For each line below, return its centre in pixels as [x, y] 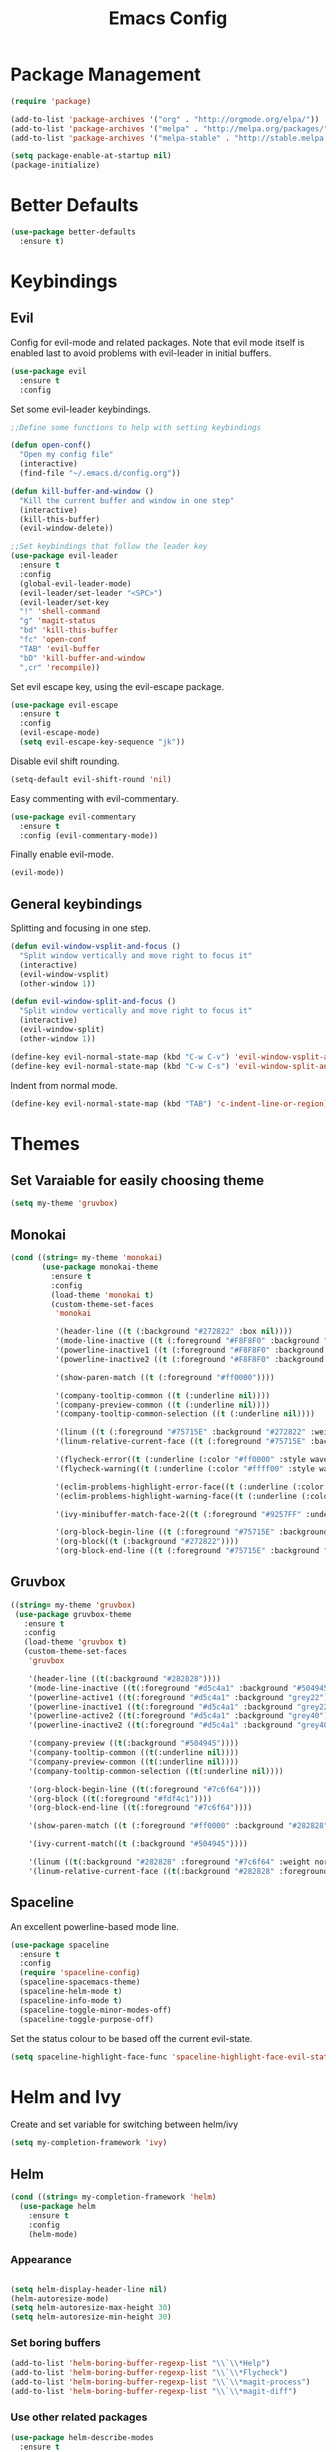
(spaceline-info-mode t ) [71, 2000]
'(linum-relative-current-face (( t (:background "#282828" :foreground [178, 1871]
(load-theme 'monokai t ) [102, 1295]
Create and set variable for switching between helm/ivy [124, 2124]
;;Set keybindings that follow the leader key [109, 547]
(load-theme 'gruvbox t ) [75, 1642]
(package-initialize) [55, 165]
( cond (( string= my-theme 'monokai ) [86, 1258]
